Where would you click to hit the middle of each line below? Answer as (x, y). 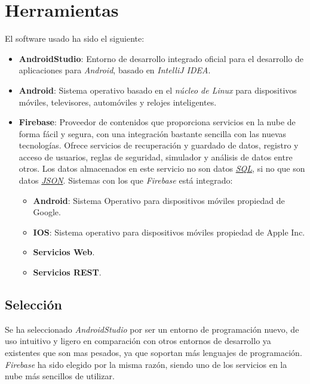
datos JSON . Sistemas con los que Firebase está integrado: (126, 180)
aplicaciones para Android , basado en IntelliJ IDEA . (115, 70)
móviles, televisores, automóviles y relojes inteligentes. (118, 102)
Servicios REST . (67, 272)
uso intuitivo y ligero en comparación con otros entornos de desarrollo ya (138, 341)
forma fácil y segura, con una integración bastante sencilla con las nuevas (153, 133)
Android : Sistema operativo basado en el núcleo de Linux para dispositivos (158, 90)
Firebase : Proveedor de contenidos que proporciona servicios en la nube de (157, 122)
